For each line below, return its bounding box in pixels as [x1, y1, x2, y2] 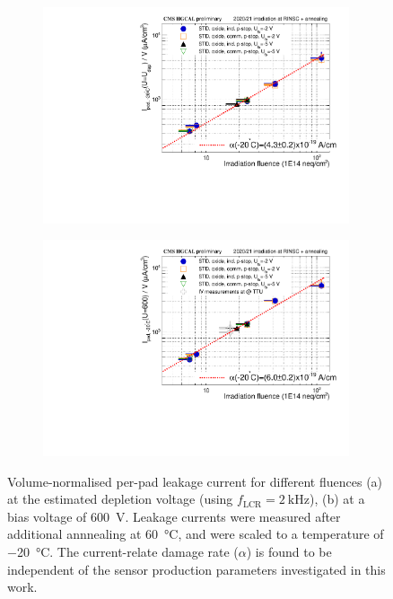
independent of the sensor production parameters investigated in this [7, 559, 386, 578]
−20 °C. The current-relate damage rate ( [7, 542, 239, 560]
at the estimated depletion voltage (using [7, 489, 233, 508]
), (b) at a [309, 489, 365, 508]
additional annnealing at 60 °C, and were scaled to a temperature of [7, 524, 384, 543]
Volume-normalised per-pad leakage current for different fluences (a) [7, 471, 383, 490]
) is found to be [246, 542, 332, 560]
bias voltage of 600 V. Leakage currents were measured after [7, 507, 341, 525]
